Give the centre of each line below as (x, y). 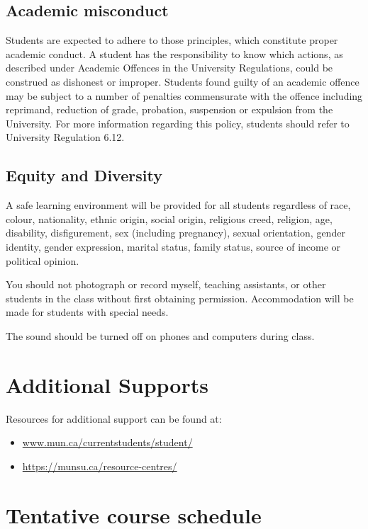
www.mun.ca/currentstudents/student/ (107, 442)
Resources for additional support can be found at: (114, 418)
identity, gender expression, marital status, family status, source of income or (173, 246)
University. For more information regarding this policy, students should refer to (178, 123)
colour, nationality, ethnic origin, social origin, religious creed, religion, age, (169, 218)
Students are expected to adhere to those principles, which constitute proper (172, 40)
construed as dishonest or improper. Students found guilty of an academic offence (183, 81)
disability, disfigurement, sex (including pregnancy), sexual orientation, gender (175, 233)
